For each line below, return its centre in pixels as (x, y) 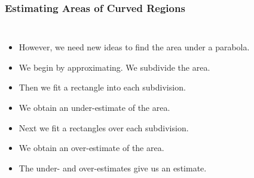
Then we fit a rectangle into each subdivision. (102, 87)
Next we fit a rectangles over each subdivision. (104, 127)
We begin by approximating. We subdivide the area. (114, 67)
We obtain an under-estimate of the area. (94, 107)
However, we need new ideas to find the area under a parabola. (134, 47)
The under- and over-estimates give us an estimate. (113, 168)
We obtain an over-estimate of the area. (91, 148)
